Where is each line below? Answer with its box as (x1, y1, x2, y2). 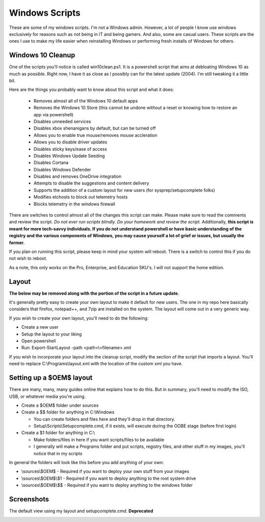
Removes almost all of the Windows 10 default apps (33, 98, 138, 104)
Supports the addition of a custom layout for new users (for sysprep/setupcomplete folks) (33, 187, 215, 193)
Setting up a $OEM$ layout (9, 374, 93, 382)
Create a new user (21, 324, 59, 330)
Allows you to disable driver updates (33, 139, 107, 145)
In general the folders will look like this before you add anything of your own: (9, 460, 164, 466)
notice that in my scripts (33, 450, 83, 456)
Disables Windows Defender (33, 166, 91, 172)
